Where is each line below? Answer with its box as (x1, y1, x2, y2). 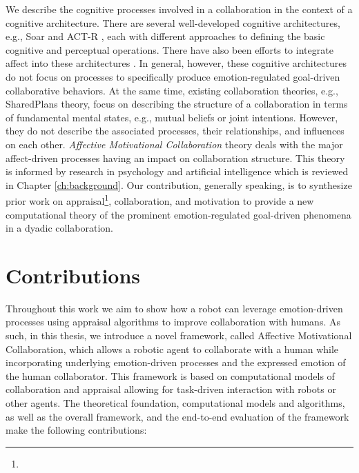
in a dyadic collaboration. (6, 221, 114, 235)
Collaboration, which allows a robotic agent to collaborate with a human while (6, 341, 339, 356)
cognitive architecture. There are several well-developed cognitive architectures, (6, 15, 340, 30)
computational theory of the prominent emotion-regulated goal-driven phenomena (6, 207, 351, 221)
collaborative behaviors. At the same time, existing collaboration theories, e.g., (6, 83, 338, 97)
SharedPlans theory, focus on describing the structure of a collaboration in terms (6, 97, 348, 111)
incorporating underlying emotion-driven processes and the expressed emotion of (6, 355, 346, 370)
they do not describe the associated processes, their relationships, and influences (6, 123, 345, 138)
